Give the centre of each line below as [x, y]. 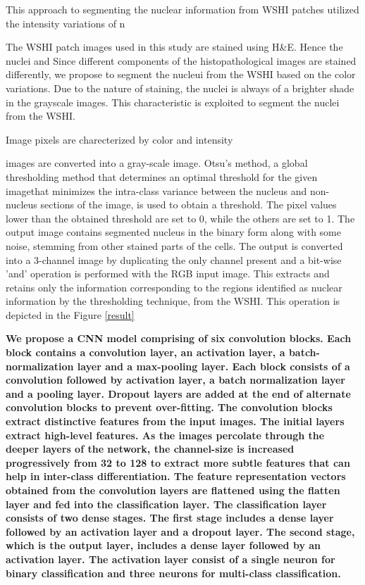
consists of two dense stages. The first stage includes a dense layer [170, 518]
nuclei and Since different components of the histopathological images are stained [181, 60]
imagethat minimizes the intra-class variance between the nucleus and [156, 190]
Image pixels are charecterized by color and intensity [119, 139]
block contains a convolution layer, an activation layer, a [146, 352]
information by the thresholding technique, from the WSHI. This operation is [173, 301]
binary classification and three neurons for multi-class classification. [173, 573]
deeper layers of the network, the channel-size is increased [150, 449]
